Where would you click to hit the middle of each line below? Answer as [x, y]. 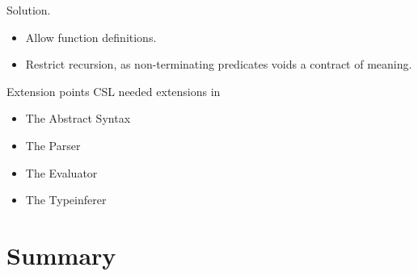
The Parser [53, 145]
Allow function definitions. [91, 37]
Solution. [29, 10]
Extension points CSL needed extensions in [114, 91]
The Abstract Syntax [78, 118]
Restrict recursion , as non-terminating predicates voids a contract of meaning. [219, 64]
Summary [61, 255]
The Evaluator [61, 172]
